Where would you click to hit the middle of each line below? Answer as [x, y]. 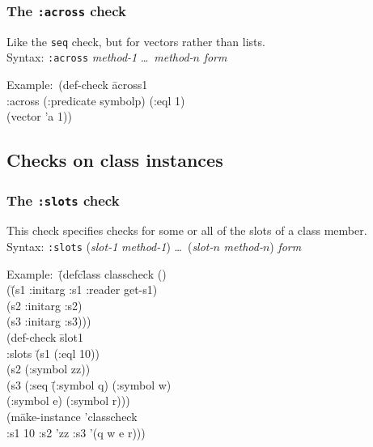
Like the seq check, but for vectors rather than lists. [136, 41]
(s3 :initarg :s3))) [49, 321]
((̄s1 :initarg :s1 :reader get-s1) [82, 289]
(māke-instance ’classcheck [72, 417]
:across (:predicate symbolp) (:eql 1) [96, 100]
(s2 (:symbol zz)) [49, 369]
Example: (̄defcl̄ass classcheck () [87, 273]
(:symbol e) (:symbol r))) [68, 400]
